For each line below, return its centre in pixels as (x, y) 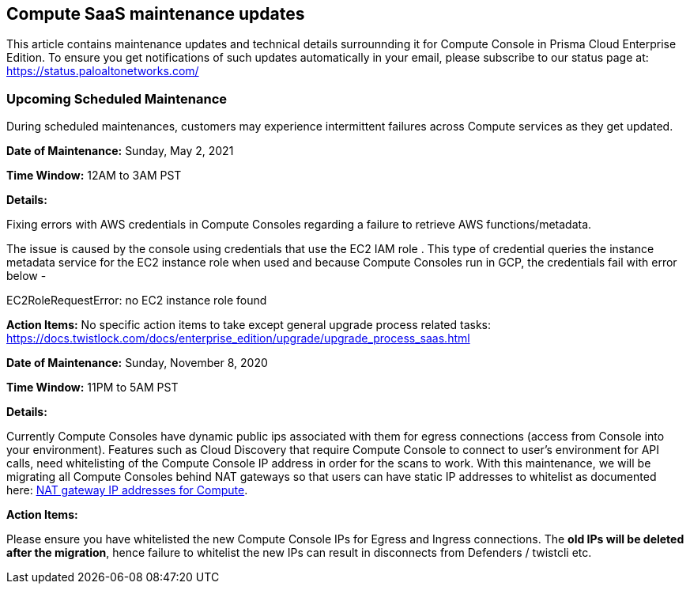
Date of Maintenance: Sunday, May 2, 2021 (120, 151)
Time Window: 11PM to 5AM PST (92, 388)
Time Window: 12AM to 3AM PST (94, 176)
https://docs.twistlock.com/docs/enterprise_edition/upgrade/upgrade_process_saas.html (238, 338)
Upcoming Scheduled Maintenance (117, 98)
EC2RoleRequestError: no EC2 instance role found (137, 301)
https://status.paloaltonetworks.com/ (103, 71)
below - (26, 276)
